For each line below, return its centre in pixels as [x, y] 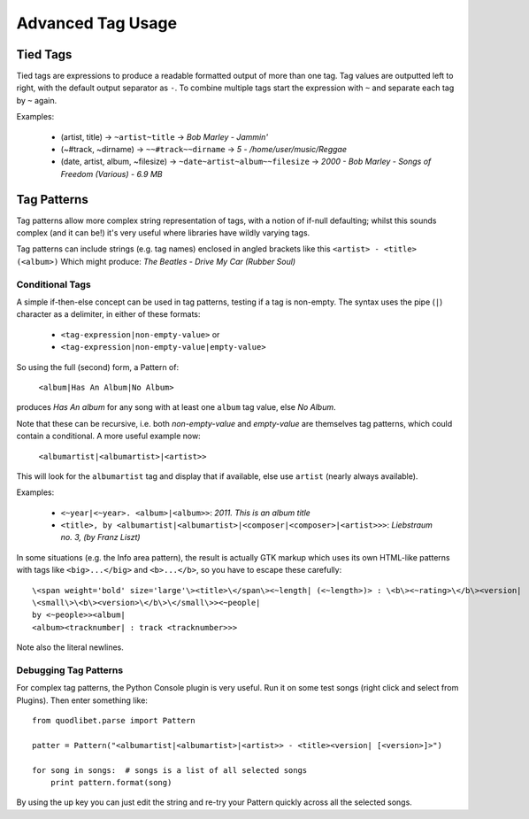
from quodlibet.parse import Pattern [114, 721]
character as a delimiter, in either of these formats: [108, 314]
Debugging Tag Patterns [70, 670]
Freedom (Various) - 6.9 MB [111, 174]
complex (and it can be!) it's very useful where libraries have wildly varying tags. [163, 233]
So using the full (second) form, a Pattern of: [98, 367]
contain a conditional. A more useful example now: [108, 436]
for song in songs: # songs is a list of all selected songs [170, 770]
